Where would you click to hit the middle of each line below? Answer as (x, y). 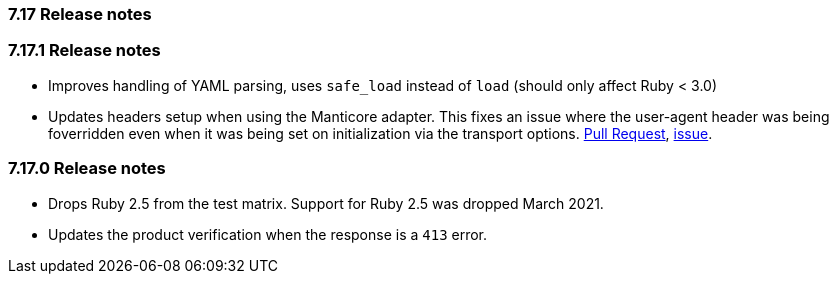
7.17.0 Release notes (87, 168)
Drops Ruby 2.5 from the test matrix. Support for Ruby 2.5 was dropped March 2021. (326, 203)
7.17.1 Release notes (84, 50)
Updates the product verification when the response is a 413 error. (268, 234)
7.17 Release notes (80, 14)
